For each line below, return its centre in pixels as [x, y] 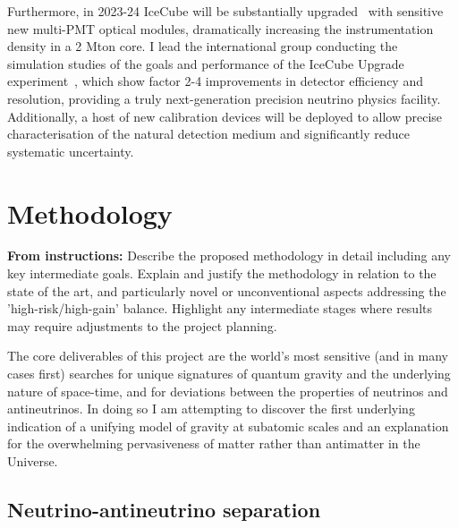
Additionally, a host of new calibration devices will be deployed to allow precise [225, 116]
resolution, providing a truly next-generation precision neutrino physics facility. [224, 98]
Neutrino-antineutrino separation [164, 509]
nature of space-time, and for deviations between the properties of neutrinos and [228, 391]
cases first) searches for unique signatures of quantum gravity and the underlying [229, 374]
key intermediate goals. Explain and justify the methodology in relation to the [222, 273]
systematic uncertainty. [71, 151]
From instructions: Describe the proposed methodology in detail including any [229, 255]
